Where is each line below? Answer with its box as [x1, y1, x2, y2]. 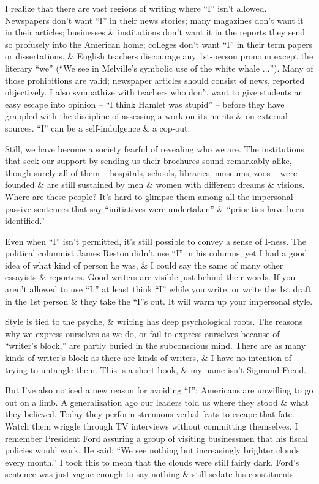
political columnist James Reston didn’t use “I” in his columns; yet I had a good [5, 247, 307, 259]
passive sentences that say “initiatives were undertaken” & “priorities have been [5, 202, 304, 215]
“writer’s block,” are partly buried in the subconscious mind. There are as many [5, 339, 306, 352]
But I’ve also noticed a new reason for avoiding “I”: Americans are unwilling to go [5, 384, 313, 397]
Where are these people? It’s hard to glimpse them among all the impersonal [5, 190, 293, 203]
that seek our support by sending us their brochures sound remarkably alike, [5, 154, 292, 167]
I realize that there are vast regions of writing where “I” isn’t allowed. [5, 2, 267, 14]
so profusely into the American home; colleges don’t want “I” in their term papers [5, 37, 313, 50]
